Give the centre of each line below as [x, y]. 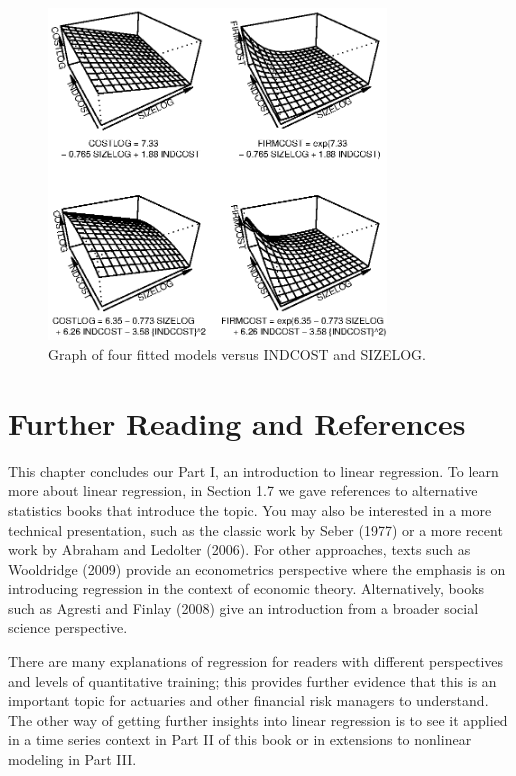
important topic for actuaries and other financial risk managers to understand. [248, 700]
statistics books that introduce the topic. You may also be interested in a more [250, 509]
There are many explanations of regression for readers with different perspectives [256, 661]
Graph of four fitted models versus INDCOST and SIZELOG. [237, 354]
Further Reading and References [237, 422]
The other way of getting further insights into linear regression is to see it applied [258, 719]
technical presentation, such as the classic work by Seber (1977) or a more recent [255, 529]
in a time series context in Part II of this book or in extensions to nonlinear [240, 739]
